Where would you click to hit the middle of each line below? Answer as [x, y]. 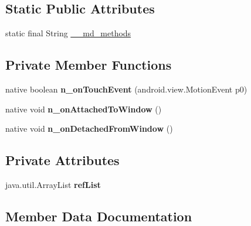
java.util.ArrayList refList [53, 184]
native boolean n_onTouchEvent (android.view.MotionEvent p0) [126, 89]
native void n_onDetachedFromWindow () [89, 129]
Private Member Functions [89, 65]
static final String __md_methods [68, 33]
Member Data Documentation [99, 216]
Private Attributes [62, 160]
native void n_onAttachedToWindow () [84, 109]
